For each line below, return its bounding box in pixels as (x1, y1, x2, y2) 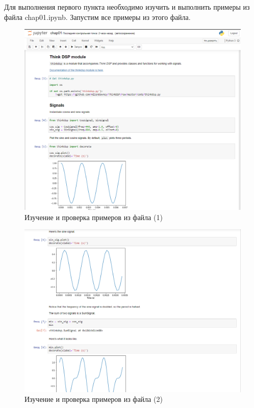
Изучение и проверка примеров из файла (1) (24, 211, 163, 222)
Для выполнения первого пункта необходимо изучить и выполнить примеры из (4, 2, 250, 12)
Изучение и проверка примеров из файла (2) (24, 394, 163, 404)
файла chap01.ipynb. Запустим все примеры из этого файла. (4, 11, 191, 22)
